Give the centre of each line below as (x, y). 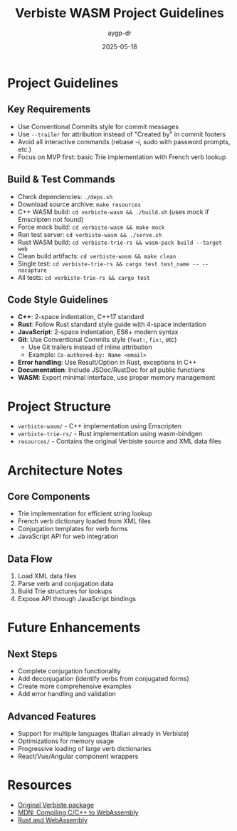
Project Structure (59, 407)
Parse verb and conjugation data (65, 584)
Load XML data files (47, 576)
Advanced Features (52, 716)
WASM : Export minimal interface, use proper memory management (116, 378)
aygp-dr (120, 33)
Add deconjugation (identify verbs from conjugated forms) (104, 679)
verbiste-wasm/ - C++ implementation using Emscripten (99, 426)
